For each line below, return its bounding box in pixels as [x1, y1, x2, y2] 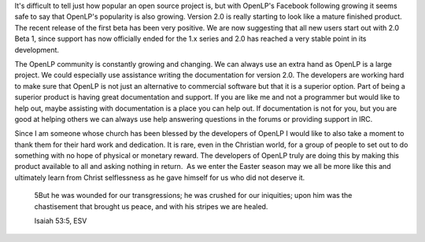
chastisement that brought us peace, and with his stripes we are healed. [34, 201, 268, 211]
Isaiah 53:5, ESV [34, 216, 87, 225]
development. [14, 45, 59, 54]
